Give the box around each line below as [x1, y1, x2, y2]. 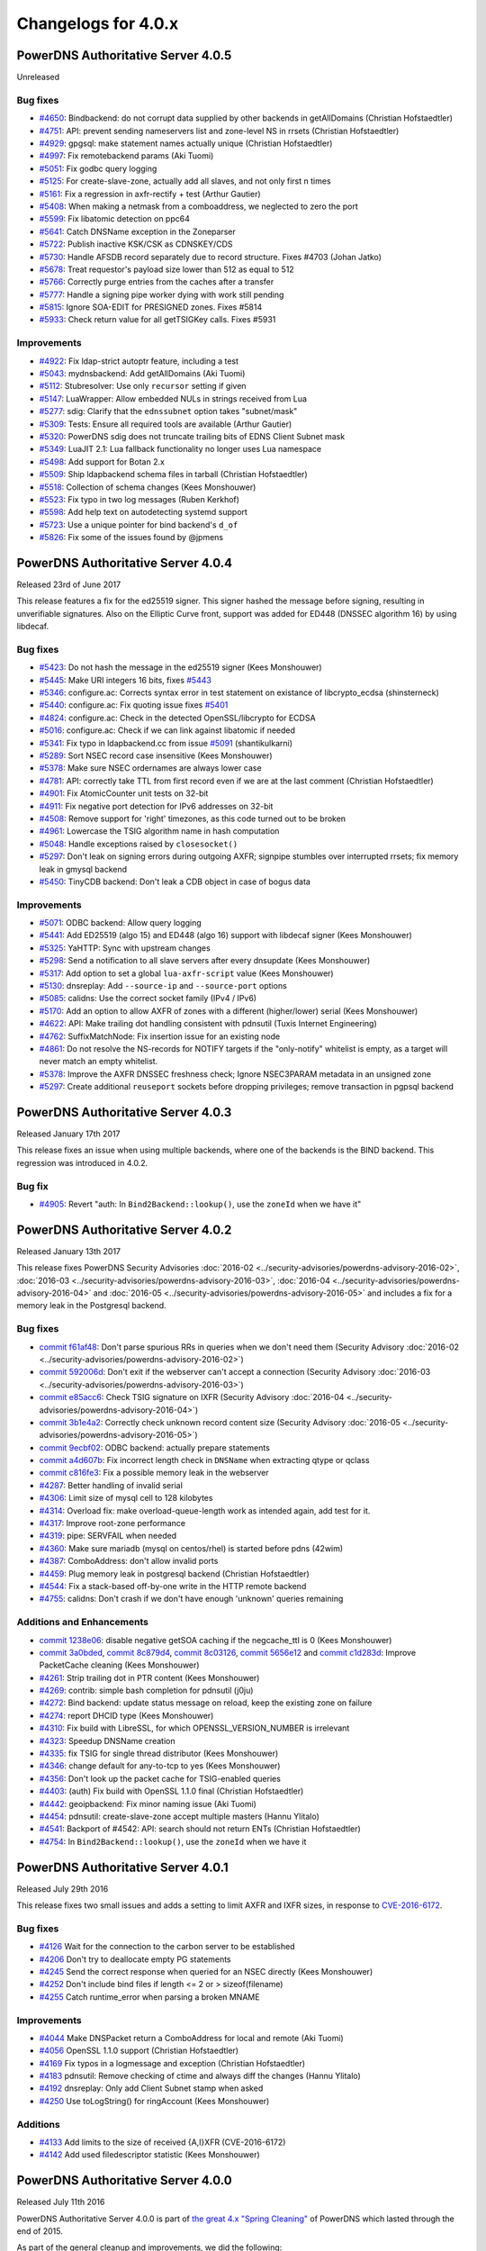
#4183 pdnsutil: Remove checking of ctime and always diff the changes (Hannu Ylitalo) [39, 2071, 362, 2082]
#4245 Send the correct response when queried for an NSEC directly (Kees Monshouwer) [39, 1966, 373, 1976]
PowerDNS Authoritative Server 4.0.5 [16, 48, 232, 63]
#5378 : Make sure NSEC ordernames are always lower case [39, 763, 262, 773]
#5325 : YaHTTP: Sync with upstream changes [39, 942, 211, 954]
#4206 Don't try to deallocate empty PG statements [39, 1954, 231, 1965]
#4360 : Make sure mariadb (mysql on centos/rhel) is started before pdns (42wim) [39, 1542, 344, 1553]
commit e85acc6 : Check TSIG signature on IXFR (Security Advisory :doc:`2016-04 [39, 1392, 345, 1403]
